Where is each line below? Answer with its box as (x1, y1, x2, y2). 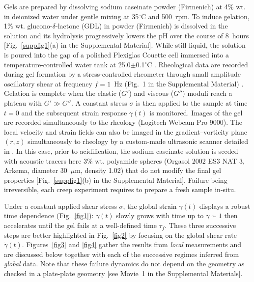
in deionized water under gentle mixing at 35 (4, 11, 139, 21)
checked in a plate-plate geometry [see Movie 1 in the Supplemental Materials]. (4, 268, 243, 279)
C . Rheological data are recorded (147, 59, 248, 69)
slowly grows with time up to (116, 210, 204, 221)
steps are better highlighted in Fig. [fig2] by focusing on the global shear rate (4, 229, 237, 240)
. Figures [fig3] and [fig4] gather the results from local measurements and (22, 239, 241, 250)
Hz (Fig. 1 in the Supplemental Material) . (114, 78, 244, 88)
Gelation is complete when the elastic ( (4, 88, 121, 98)
